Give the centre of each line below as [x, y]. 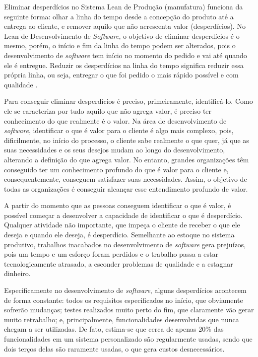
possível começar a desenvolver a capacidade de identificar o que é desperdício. [123, 215]
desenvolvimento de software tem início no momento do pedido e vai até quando [126, 55]
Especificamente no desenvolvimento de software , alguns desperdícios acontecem [125, 290]
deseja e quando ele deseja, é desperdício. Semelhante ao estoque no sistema [119, 235]
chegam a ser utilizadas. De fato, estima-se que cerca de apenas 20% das [114, 329]
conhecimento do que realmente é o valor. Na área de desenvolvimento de [115, 120]
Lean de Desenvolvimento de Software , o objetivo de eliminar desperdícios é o [122, 36]
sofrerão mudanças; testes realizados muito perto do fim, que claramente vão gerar [129, 310]
